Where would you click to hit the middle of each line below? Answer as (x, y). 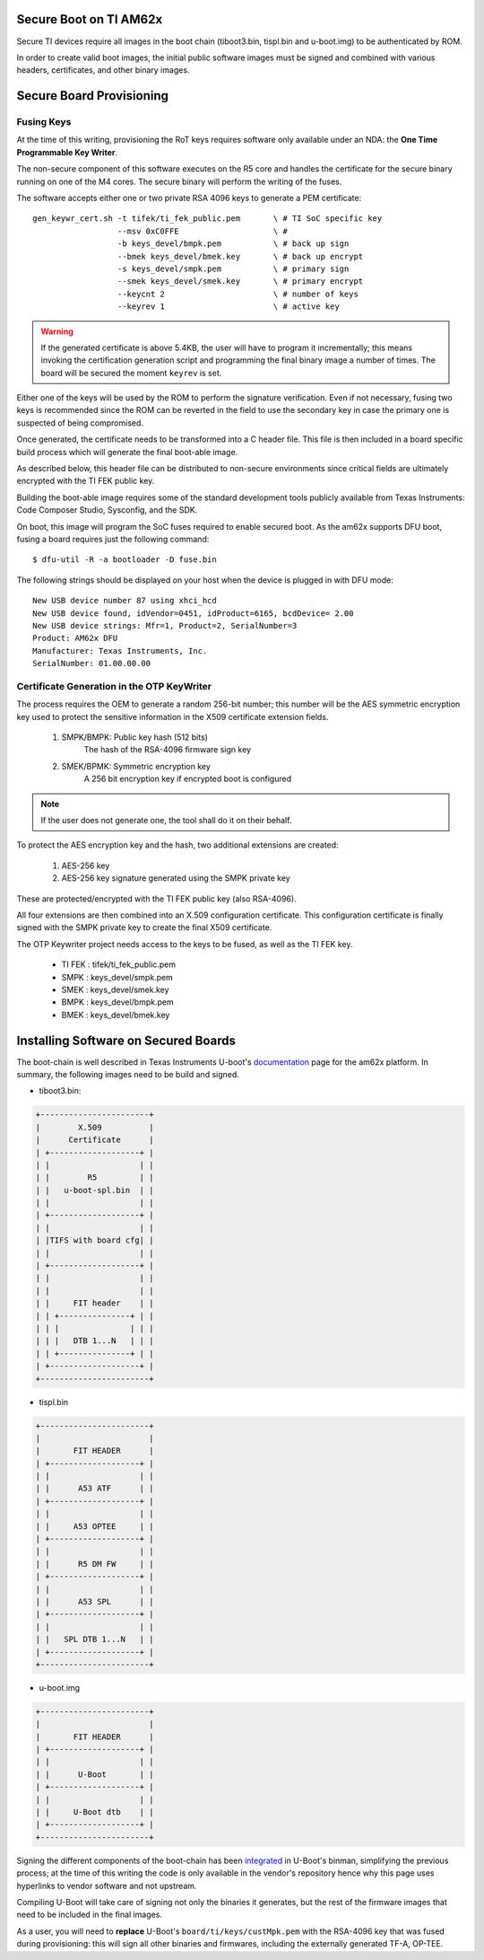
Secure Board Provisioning (93, 96)
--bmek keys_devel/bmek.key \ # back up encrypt (240, 256)
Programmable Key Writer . (67, 152)
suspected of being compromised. (80, 423)
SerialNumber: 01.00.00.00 (92, 664)
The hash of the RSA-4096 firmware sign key (167, 750)
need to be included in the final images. (90, 1915)
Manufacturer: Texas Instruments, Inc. (120, 650)
